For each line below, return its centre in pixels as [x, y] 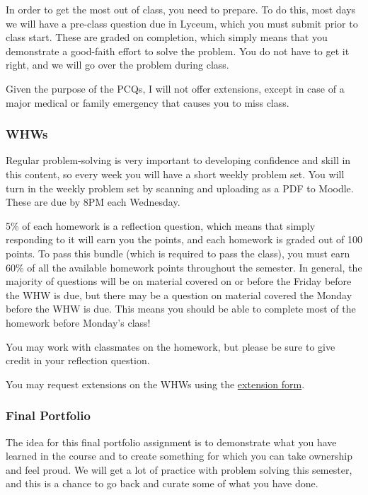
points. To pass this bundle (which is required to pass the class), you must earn [178, 253]
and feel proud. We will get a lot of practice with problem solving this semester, [179, 469]
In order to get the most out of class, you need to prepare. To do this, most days [181, 9]
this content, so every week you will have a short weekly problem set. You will [175, 174]
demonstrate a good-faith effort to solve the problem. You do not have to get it [178, 51]
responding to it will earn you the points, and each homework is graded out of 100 [184, 239]
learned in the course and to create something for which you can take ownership [179, 456]
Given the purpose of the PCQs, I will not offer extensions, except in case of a [175, 88]
